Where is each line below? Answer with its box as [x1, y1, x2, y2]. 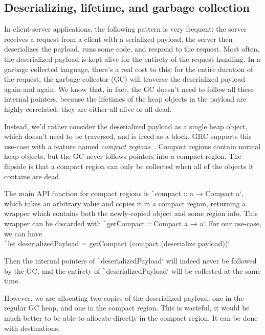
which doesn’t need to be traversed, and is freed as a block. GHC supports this [4, 131, 252, 141]
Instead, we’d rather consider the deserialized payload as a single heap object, [4, 121, 248, 131]
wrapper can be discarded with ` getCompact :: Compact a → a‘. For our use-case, [4, 218, 261, 228]
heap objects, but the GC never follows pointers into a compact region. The [4, 151, 241, 161]
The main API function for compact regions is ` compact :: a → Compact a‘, [4, 188, 244, 199]
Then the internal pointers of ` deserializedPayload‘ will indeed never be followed [4, 255, 257, 266]
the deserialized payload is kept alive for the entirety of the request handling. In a [4, 53, 260, 64]
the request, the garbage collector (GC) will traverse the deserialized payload [4, 74, 246, 84]
